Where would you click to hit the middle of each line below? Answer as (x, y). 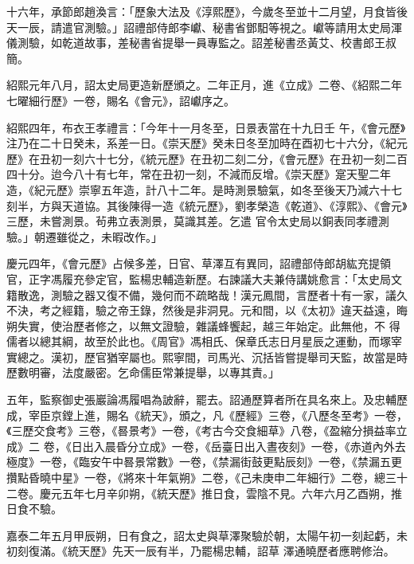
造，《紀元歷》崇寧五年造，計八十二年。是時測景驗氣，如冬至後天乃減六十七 (204, 189)
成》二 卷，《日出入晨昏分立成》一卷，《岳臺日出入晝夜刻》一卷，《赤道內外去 (206, 446)
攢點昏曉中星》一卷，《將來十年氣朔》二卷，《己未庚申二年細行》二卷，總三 (201, 478)
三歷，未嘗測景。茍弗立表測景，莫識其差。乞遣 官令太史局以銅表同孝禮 (192, 221)
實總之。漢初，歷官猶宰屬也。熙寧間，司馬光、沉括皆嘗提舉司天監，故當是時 (207, 356)
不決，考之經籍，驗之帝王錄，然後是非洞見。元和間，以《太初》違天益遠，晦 (207, 310)
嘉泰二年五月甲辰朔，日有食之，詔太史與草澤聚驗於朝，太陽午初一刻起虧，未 (207, 535)
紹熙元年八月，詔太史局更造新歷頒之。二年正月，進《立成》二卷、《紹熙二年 (204, 85)
